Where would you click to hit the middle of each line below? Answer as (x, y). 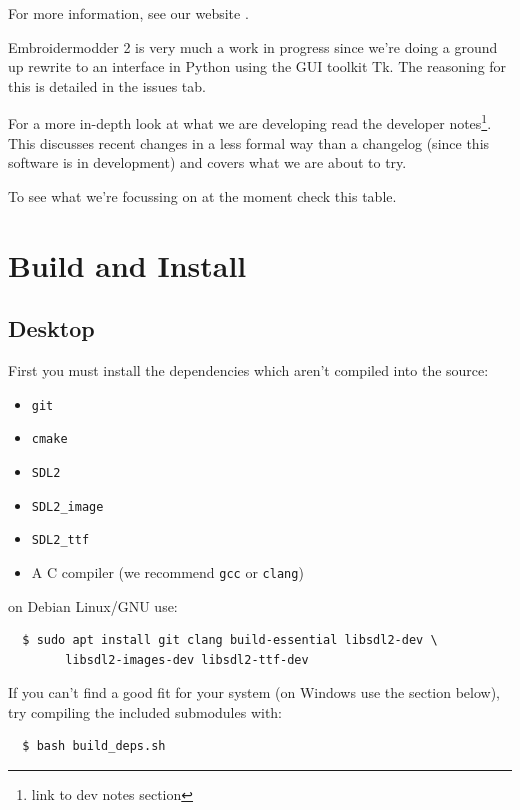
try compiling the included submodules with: (145, 711)
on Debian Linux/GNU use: (93, 605)
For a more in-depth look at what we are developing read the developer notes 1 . (250, 122)
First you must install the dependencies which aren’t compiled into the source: (248, 369)
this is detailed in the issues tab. (107, 85)
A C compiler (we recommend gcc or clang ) (167, 571)
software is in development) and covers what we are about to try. (207, 162)
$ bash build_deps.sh (94, 746)
